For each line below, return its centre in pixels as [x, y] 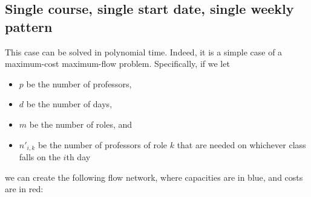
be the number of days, [69, 104]
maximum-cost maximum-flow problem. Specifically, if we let [117, 64]
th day [78, 157]
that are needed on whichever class [241, 144]
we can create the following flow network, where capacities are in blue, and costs [154, 177]
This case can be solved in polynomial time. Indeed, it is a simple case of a [144, 52]
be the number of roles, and [81, 124]
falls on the [40, 157]
